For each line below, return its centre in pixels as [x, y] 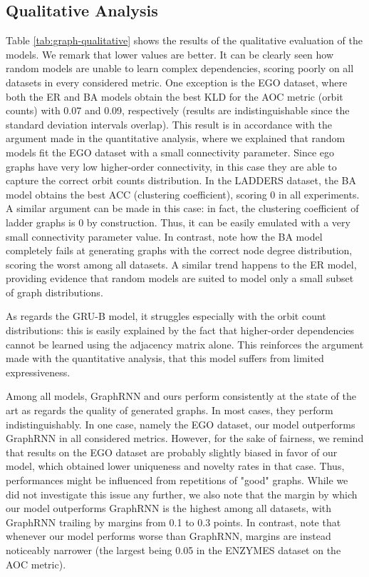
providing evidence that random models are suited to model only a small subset [180, 278]
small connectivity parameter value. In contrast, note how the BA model [164, 236]
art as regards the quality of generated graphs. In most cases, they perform [170, 410]
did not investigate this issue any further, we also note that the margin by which [182, 494]
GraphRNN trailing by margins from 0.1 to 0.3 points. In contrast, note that [173, 522]
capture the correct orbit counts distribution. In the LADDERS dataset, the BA [181, 180]
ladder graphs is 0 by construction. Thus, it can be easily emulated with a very [178, 222]
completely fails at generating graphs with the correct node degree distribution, [179, 250]
